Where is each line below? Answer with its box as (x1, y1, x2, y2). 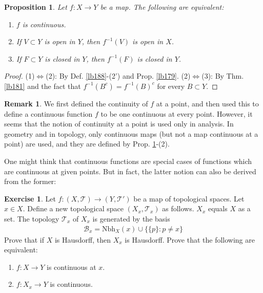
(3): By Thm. (201, 70, 244, 81)
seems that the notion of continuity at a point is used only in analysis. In (4, 118, 234, 129)
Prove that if (4, 234, 45, 245)
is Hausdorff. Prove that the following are (125, 234, 255, 245)
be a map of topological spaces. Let (133, 193, 245, 204)
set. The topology (4, 213, 59, 224)
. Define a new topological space (23, 203, 124, 214)
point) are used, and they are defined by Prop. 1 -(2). (4, 138, 170, 149)
